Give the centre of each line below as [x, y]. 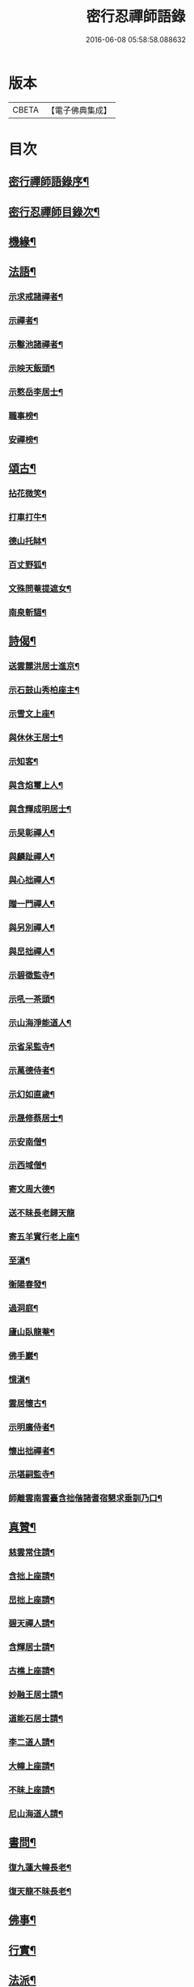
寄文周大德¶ [32, 1189]
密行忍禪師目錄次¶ [54, 212]
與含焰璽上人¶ [36, 785]
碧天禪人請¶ [32, 1624]
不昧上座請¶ [32, 1790]
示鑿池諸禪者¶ [36, 345]
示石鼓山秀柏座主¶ [44, 690]
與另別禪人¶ [32, 927]
